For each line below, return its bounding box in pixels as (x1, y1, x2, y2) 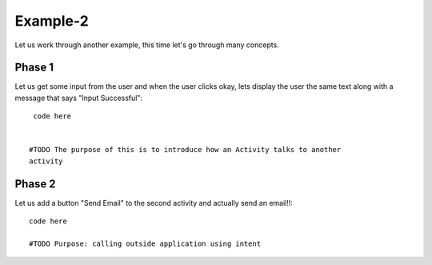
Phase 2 (14, 177, 56, 191)
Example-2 (14, 12, 90, 30)
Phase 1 (14, 61, 54, 74)
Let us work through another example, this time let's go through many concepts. (14, 40, 279, 50)
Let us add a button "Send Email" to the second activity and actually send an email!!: (14, 198, 294, 207)
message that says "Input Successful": (14, 93, 143, 102)
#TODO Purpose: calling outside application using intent (29, 239, 262, 248)
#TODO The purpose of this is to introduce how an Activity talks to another (29, 145, 342, 155)
